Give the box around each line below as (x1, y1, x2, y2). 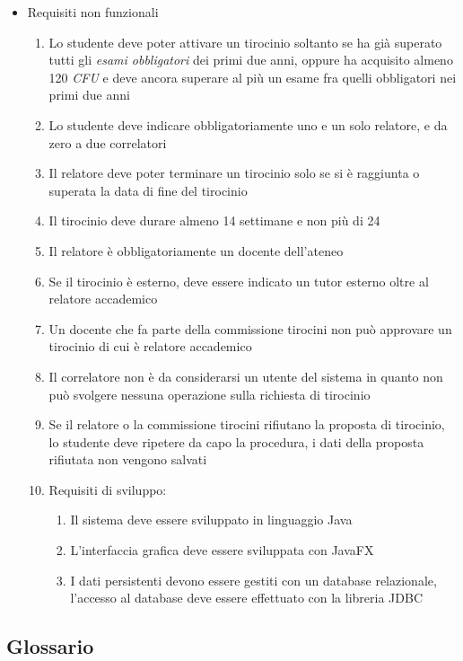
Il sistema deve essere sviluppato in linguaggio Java (70, 510, 353, 529)
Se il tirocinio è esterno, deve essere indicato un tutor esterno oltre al (48, 271, 429, 290)
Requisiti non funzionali (27, 3, 159, 21)
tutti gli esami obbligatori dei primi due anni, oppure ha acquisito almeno (48, 50, 453, 69)
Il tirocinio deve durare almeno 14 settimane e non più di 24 (48, 211, 380, 230)
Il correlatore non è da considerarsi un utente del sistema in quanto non (48, 366, 443, 385)
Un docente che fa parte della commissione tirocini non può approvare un (48, 319, 452, 338)
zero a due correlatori (48, 133, 167, 152)
